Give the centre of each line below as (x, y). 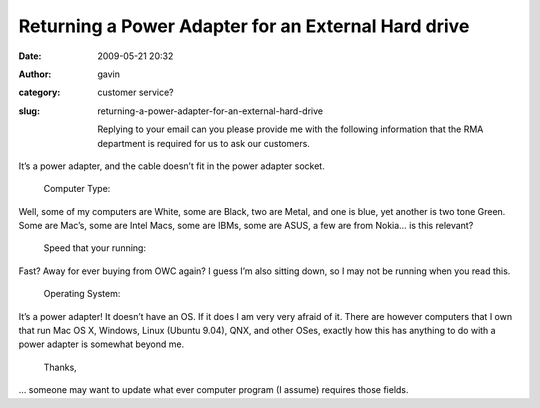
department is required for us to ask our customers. (203, 143)
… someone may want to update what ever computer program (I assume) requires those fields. (213, 390)
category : (39, 92)
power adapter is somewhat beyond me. (101, 344)
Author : (35, 74)
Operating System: (82, 294)
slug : (29, 111)
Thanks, (60, 367)
